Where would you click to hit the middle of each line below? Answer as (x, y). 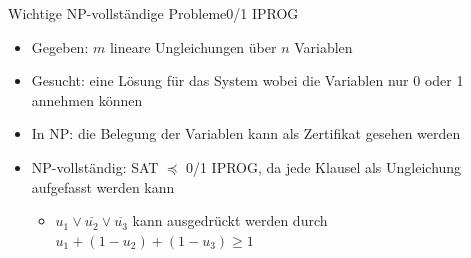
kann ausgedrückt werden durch (230, 220)
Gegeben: (60, 46)
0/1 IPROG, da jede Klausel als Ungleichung (323, 166)
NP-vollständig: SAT (95, 166)
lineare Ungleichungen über (193, 46)
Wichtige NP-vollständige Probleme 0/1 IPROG (153, 13)
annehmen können (87, 99)
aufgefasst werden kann (103, 186)
